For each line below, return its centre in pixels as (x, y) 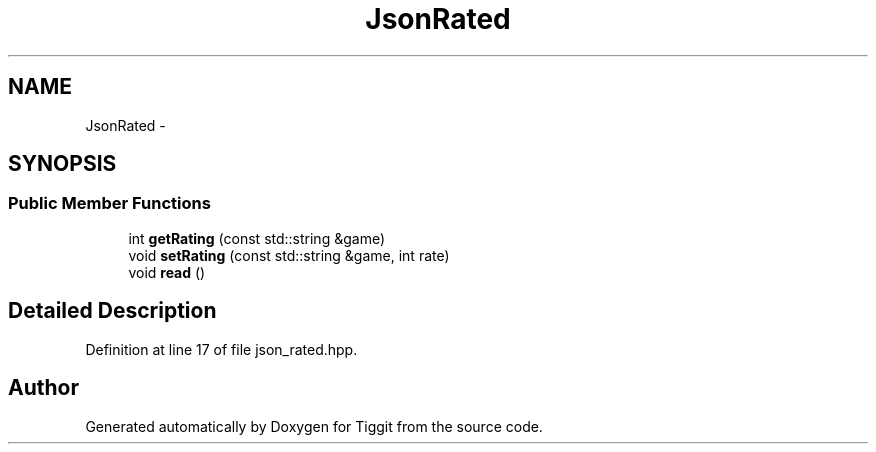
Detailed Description (112, 311)
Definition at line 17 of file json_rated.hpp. (221, 349)
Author (43, 388)
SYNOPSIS (62, 164)
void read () (167, 272)
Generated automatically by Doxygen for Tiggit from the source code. (314, 426)
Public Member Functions (109, 203)
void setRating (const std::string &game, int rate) (289, 255)
